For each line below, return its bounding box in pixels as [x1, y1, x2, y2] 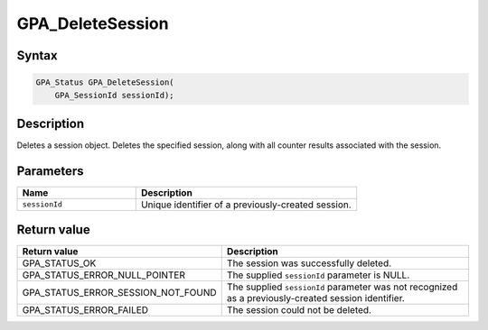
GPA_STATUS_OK [22, 257, 97, 270]
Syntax [16, 48, 58, 63]
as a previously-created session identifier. [226, 292, 406, 305]
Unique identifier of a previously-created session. [140, 198, 352, 211]
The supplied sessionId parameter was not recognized [226, 280, 458, 293]
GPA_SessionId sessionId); [54, 90, 175, 100]
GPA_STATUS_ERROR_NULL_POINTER [22, 269, 185, 281]
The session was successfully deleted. [226, 257, 392, 270]
